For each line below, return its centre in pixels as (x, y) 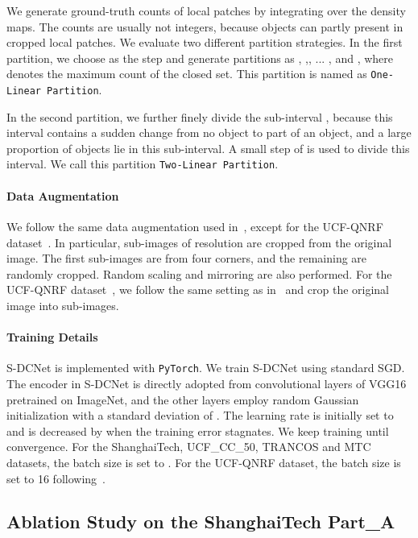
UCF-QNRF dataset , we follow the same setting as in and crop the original (198, 290)
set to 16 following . (56, 478)
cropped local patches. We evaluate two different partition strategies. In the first (205, 42)
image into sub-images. (63, 305)
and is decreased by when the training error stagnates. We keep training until (198, 430)
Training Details (52, 337)
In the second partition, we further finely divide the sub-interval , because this (200, 116)
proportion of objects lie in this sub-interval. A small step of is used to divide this (208, 148)
